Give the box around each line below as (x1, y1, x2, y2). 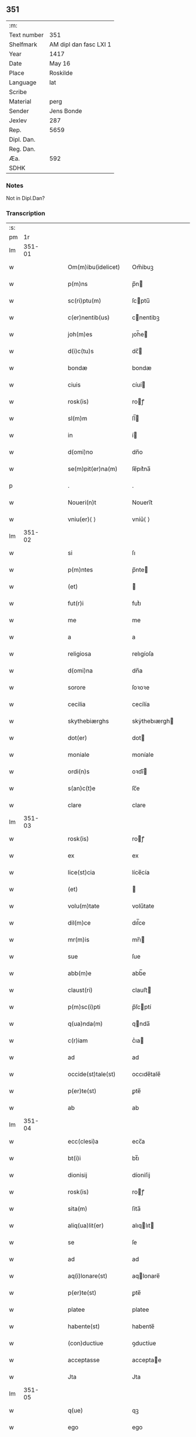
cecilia (68, 700, 86, 708)
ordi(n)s (68, 767, 90, 776)
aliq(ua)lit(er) (68, 1222, 104, 1230)
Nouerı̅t (132, 498, 153, 506)
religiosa (68, 650, 92, 658)
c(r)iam (68, 1036, 88, 1045)
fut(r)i (68, 599, 84, 608)
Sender (9, 106, 29, 115)
